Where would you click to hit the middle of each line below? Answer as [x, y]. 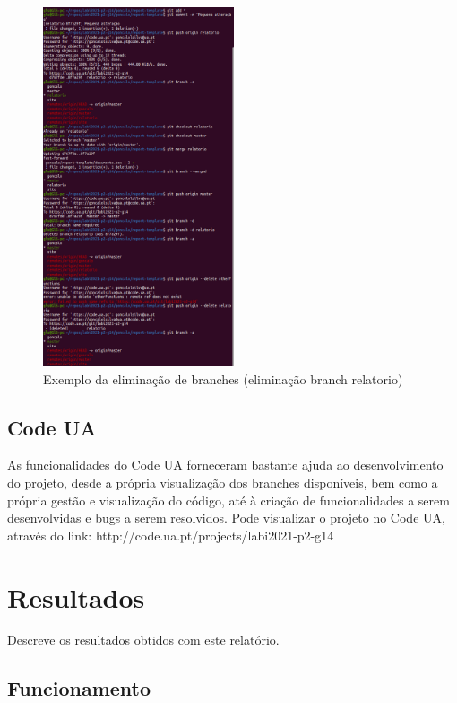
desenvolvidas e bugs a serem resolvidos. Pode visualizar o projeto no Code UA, [226, 518]
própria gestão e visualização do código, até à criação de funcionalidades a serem [228, 500]
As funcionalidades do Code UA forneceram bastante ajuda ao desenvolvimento [225, 465]
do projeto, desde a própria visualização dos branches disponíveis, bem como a [223, 482]
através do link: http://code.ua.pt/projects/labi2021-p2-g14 [171, 535]
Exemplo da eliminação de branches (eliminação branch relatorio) [223, 378]
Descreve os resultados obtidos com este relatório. [143, 640]
